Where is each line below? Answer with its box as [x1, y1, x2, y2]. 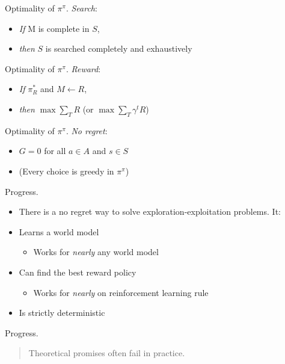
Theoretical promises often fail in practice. [28, 347, 185, 359]
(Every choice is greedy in [19, 164, 114, 177]
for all [44, 144, 66, 157]
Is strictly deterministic [19, 306, 105, 319]
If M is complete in [19, 22, 90, 34]
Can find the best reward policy [19, 265, 136, 278]
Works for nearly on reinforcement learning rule [33, 286, 209, 298]
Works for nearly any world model [33, 245, 159, 258]
